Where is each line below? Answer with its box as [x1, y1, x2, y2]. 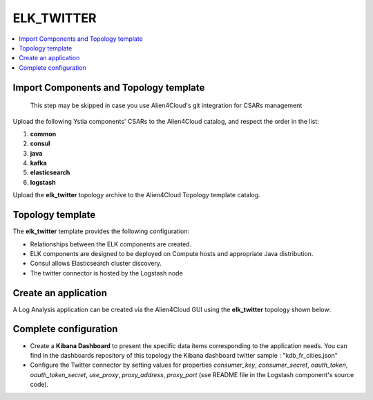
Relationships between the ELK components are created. [30, 239, 192, 248]
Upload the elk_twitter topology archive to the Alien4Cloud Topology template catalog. [12, 191, 260, 199]
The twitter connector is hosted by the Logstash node [30, 269, 183, 277]
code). [30, 381, 49, 389]
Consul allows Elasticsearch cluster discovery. [30, 260, 162, 268]
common [30, 129, 57, 138]
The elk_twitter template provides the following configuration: [12, 227, 190, 235]
